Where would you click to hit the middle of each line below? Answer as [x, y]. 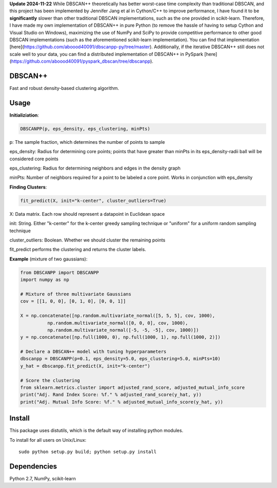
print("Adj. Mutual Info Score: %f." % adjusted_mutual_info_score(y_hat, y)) [122, 402]
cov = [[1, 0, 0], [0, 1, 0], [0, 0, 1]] [73, 301]
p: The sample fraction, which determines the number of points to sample [87, 142]
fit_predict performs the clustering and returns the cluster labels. [78, 250]
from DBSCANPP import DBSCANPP [60, 273]
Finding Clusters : [28, 187]
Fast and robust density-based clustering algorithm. [64, 88]
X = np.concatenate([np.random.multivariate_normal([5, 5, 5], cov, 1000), [118, 316]
